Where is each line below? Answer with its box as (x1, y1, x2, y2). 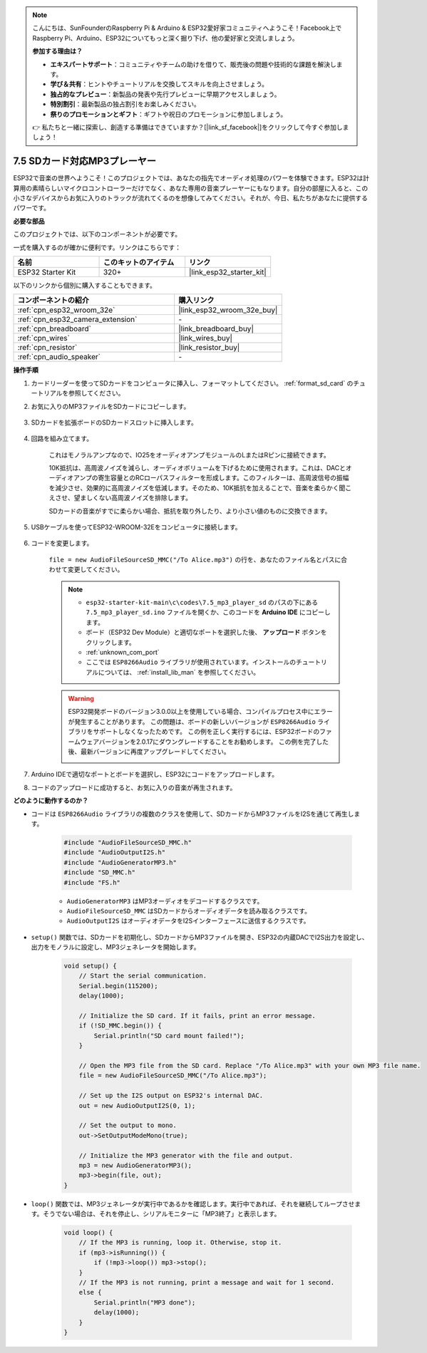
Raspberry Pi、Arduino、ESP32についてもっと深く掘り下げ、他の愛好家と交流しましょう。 (32, 33, 299, 42)
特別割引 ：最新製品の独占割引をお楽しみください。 (50, 100, 200, 108)
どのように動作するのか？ (13, 797, 88, 805)
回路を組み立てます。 (31, 435, 93, 443)
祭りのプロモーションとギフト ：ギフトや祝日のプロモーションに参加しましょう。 (50, 110, 287, 118)
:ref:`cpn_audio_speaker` (17, 352, 101, 362)
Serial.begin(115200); (78, 982, 158, 990)
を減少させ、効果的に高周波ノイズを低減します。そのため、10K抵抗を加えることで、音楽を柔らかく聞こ (48, 483, 352, 492)
